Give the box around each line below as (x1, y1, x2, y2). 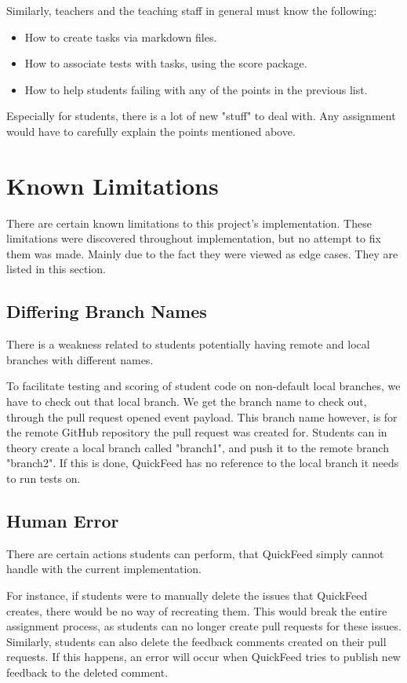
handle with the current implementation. (6, 561, 202, 577)
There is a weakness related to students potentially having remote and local (6, 336, 370, 352)
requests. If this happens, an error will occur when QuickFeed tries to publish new (6, 648, 401, 665)
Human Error (6, 509, 119, 532)
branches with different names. (6, 351, 154, 367)
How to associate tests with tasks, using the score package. (24, 55, 307, 71)
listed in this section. (6, 261, 107, 277)
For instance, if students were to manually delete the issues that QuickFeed (6, 587, 368, 603)
